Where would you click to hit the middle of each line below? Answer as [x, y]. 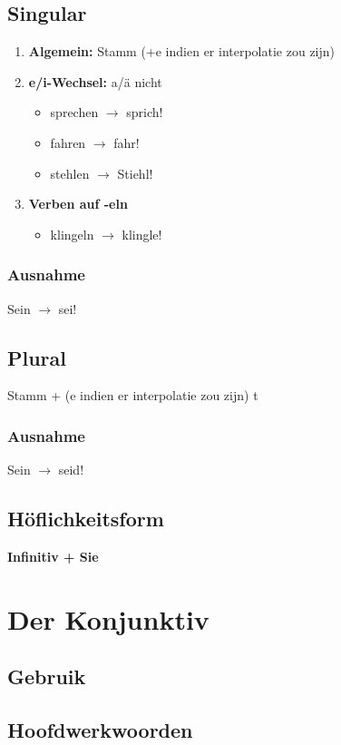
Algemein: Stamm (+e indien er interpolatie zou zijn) [182, 51]
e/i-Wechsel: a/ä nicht [95, 81]
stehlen [70, 173]
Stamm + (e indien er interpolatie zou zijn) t [133, 395]
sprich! [145, 112]
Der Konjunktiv [108, 618]
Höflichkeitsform [86, 519]
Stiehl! [135, 173]
